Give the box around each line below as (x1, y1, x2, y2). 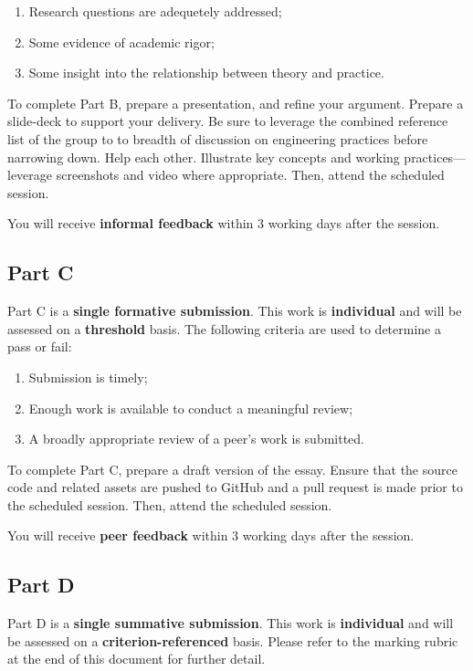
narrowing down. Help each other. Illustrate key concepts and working (7, 147, 400, 166)
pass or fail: (7, 337, 72, 356)
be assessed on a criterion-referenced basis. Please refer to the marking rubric (7, 631, 458, 650)
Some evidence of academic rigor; (28, 32, 215, 51)
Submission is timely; (28, 367, 148, 386)
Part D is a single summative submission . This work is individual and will (7, 613, 454, 633)
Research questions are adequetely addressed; (28, 2, 282, 20)
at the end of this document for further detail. (7, 649, 266, 668)
